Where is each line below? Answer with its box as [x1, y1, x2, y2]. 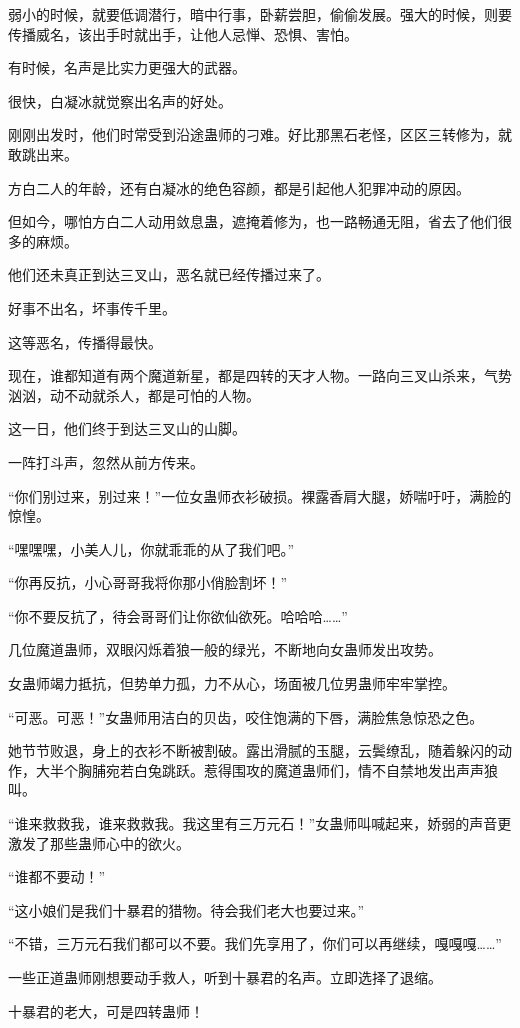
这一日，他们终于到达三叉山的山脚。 [8, 418, 246, 439]
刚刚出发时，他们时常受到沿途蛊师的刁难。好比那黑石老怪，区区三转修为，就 [8, 124, 512, 145]
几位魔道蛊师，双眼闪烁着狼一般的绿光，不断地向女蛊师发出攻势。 [8, 639, 442, 660]
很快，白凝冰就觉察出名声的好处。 [8, 90, 232, 111]
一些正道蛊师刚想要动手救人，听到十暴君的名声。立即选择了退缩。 [8, 967, 442, 987]
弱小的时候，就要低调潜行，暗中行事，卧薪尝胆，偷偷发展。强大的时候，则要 [8, 4, 512, 24]
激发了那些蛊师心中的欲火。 [8, 832, 190, 853]
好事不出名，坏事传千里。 [8, 297, 176, 318]
